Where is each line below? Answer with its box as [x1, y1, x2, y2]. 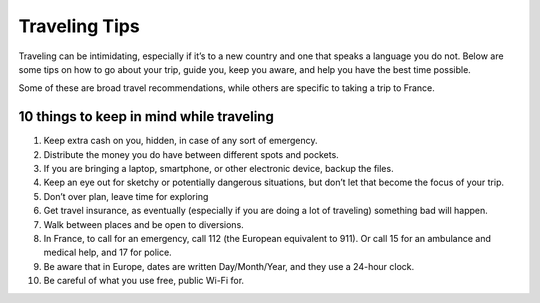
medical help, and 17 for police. [43, 246, 172, 259]
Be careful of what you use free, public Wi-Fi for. [43, 275, 245, 287]
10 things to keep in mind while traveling [18, 108, 274, 125]
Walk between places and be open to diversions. [43, 218, 244, 230]
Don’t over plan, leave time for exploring [43, 190, 209, 202]
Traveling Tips [18, 15, 140, 37]
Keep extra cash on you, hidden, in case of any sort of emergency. [43, 135, 319, 147]
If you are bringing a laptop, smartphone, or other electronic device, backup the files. [43, 163, 394, 175]
